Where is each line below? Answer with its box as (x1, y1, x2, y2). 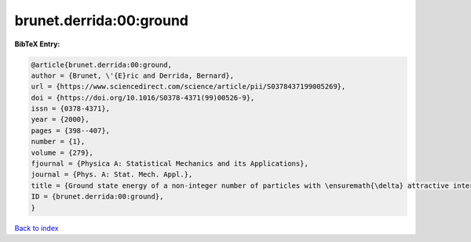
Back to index (14, 223, 59, 233)
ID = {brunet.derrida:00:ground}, (31, 192, 164, 201)
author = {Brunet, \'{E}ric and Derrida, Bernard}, (31, 71, 235, 80)
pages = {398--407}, (31, 126, 110, 135)
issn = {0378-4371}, (31, 104, 110, 113)
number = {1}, (31, 137, 86, 146)
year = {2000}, (31, 115, 89, 124)
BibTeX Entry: (14, 39, 60, 49)
